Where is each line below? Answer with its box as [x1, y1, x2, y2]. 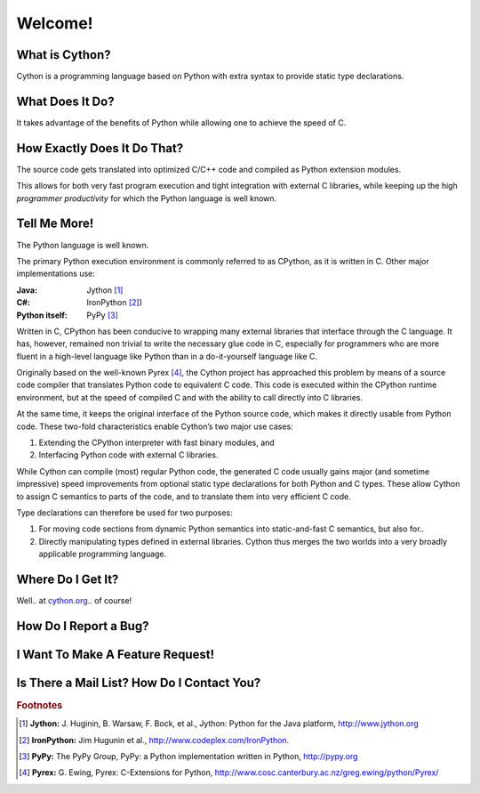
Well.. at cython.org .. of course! [16, 595, 132, 606]
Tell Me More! [16, 216, 94, 231]
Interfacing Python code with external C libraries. [38, 449, 219, 460]
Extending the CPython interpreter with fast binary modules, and [38, 437, 275, 449]
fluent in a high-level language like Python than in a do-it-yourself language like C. [16, 351, 318, 361]
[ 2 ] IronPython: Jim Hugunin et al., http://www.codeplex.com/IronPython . [19, 734, 290, 745]
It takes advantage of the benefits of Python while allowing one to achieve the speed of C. [16, 117, 347, 128]
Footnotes [16, 700, 63, 711]
